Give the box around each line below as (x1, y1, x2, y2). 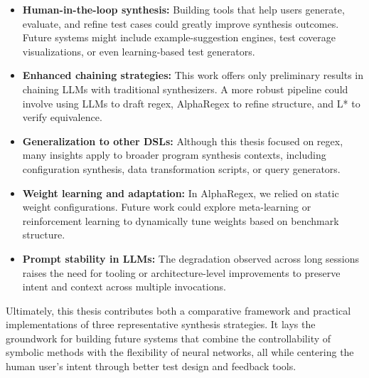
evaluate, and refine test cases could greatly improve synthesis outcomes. (22, 16, 339, 31)
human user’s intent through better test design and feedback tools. (6, 359, 296, 374)
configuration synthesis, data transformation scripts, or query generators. (22, 161, 341, 176)
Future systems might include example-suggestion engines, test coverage (22, 30, 336, 45)
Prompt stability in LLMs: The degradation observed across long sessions (22, 251, 360, 266)
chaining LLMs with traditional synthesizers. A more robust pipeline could (22, 81, 348, 96)
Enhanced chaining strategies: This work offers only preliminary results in (22, 68, 364, 83)
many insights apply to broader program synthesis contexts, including (22, 147, 326, 162)
